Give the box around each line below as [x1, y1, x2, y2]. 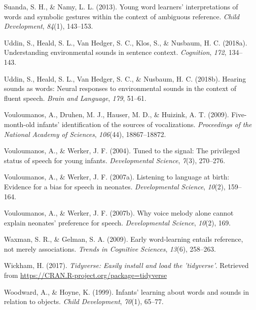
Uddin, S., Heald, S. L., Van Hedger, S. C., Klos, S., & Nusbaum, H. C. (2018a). [4, 37, 248, 47]
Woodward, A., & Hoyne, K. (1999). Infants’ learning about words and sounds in [4, 286, 249, 297]
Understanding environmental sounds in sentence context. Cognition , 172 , [4, 47, 226, 57]
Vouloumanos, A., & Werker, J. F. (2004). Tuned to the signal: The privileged [4, 145, 240, 156]
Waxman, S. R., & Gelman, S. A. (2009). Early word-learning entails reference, [4, 234, 243, 244]
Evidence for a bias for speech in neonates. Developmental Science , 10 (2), [4, 181, 226, 191]
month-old [4, 119, 35, 129]
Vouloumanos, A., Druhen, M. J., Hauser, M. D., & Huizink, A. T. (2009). [4, 109, 229, 120]
